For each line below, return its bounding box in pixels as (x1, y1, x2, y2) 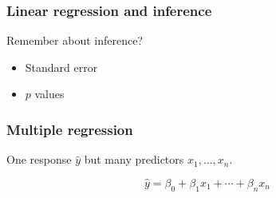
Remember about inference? (6, 32, 143, 49)
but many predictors (84, 151, 184, 168)
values (34, 85, 65, 102)
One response (6, 151, 72, 168)
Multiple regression (6, 119, 133, 139)
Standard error (25, 58, 98, 75)
